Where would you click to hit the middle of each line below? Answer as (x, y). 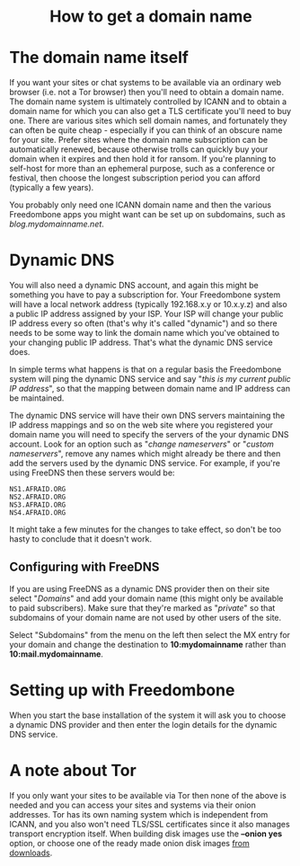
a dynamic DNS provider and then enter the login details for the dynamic (143, 724)
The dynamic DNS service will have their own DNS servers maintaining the (147, 416)
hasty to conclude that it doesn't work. (81, 539)
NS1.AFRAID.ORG (38, 490)
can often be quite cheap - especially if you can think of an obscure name (146, 130)
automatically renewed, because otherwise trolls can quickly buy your (139, 149)
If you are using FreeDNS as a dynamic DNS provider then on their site (140, 588)
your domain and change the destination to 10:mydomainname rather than (148, 644)
